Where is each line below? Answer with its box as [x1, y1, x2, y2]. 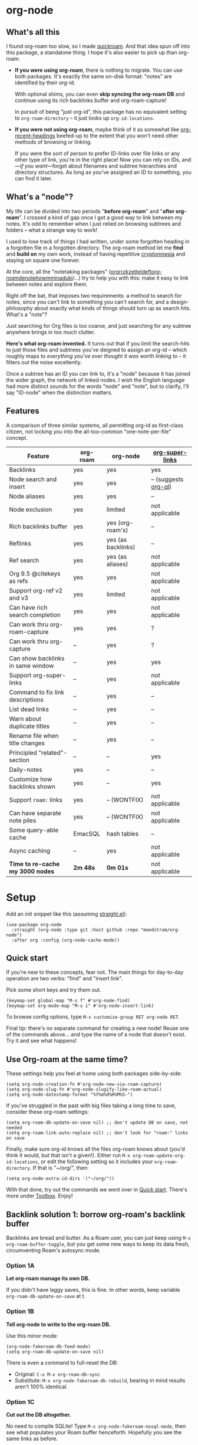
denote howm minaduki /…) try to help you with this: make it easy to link [18, 274, 189, 281]
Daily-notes [9, 765, 42, 773]
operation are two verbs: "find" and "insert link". [6, 975, 123, 982]
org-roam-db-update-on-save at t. [6, 1292, 86, 1300]
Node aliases [9, 492, 45, 500]
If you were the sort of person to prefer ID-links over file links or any [14, 150, 180, 157]
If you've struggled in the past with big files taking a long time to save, [6, 1102, 177, 1109]
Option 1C [6, 1398, 35, 1406]
